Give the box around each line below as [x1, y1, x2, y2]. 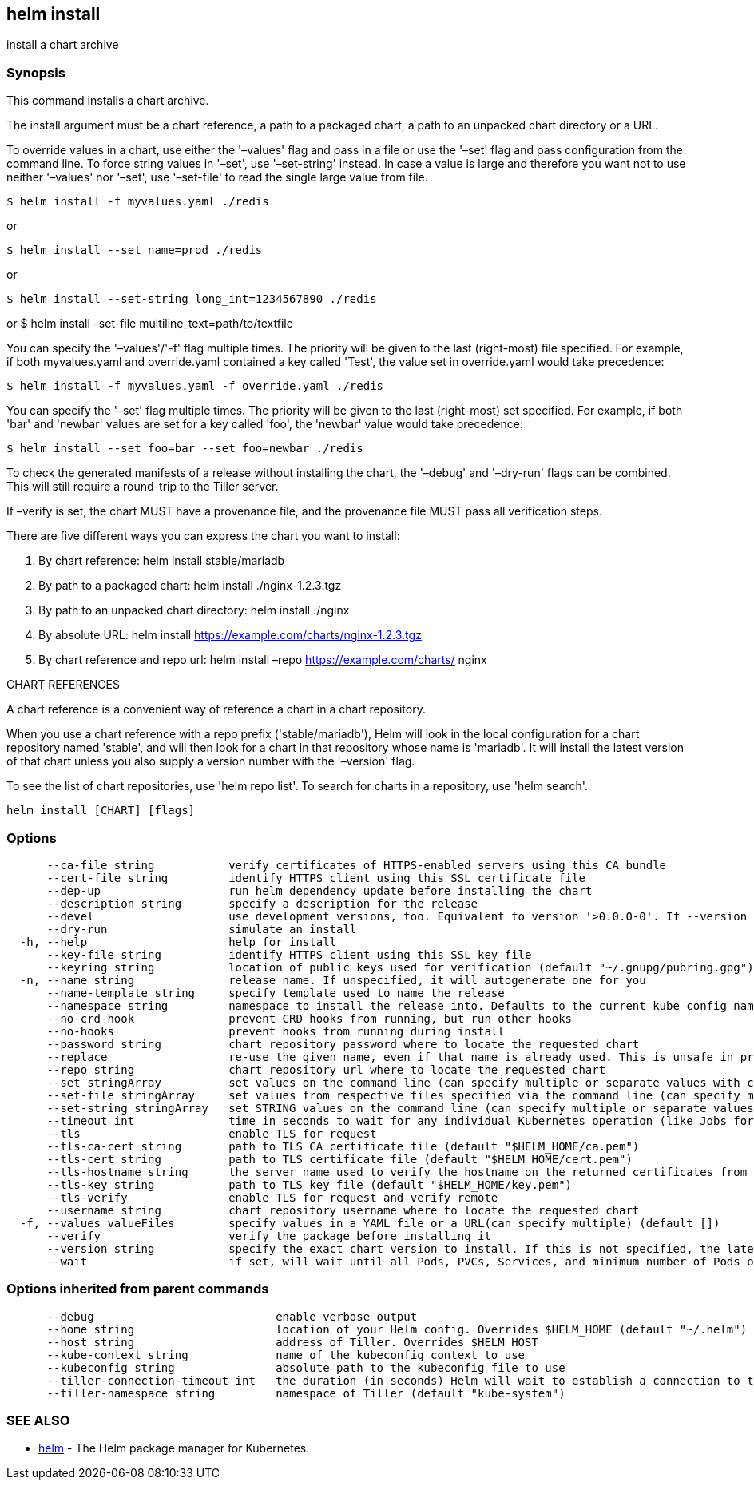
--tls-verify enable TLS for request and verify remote [46, 1190, 498, 1204]
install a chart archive [6, 38, 119, 52]
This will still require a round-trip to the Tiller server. [6, 479, 279, 494]
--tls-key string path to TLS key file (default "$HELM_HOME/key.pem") [46, 1178, 573, 1191]
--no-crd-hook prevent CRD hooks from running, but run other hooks [46, 1011, 573, 1025]
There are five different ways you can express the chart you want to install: [6, 529, 400, 543]
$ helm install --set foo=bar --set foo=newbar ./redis [6, 442, 363, 455]
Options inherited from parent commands [6, 1281, 269, 1297]
